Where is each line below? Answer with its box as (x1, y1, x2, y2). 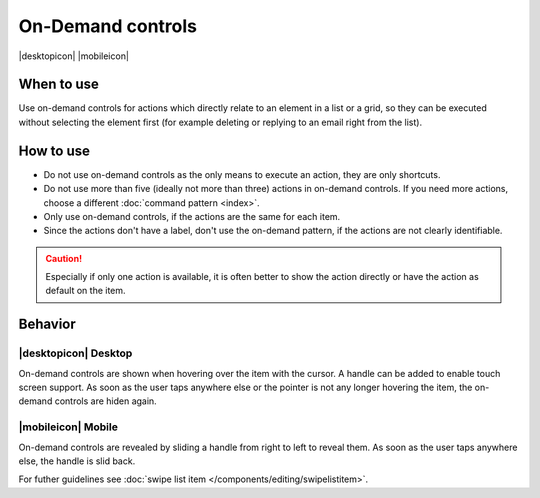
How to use (18, 142, 90, 159)
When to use (18, 76, 100, 93)
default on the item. (45, 285, 126, 297)
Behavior (18, 316, 77, 333)
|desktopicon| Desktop (18, 346, 133, 360)
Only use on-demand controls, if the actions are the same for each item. (43, 210, 341, 222)
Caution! (45, 252, 83, 264)
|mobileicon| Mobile (18, 420, 119, 434)
